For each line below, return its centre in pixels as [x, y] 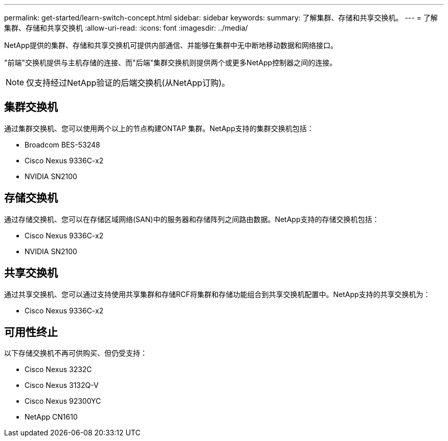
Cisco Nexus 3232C [58, 370]
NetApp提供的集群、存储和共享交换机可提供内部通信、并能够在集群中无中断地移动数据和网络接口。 [171, 45]
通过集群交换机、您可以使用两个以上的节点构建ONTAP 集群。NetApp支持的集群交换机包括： [159, 128]
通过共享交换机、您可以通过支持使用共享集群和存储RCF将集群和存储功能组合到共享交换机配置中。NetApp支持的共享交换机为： [217, 294]
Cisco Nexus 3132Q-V [62, 385]
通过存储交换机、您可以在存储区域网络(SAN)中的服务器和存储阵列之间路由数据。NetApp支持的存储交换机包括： [192, 219]
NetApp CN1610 [51, 417]
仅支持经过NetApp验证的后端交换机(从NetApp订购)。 [128, 83]
